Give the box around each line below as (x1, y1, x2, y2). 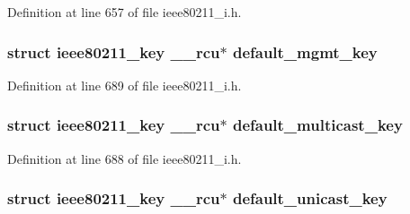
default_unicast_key (232, 187, 388, 210)
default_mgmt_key (232, 40, 378, 63)
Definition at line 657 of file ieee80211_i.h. (7, 3, 242, 21)
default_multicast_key (232, 114, 403, 136)
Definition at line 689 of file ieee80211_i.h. (7, 75, 242, 94)
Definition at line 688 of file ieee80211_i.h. (7, 149, 242, 167)
